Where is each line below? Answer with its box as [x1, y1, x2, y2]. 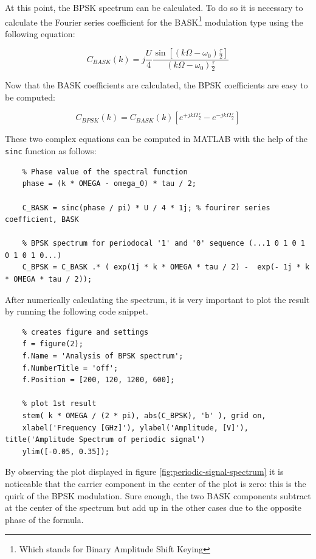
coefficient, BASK [5, 215, 79, 224]
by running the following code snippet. [5, 305, 148, 318]
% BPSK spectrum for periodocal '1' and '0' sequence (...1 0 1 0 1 [22, 239, 305, 248]
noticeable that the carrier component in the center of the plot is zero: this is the [5, 477, 306, 490]
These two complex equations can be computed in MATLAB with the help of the [5, 132, 307, 145]
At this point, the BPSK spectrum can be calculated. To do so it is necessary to [5, 1, 303, 13]
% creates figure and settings [22, 327, 149, 336]
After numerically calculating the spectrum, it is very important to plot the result [5, 293, 310, 305]
